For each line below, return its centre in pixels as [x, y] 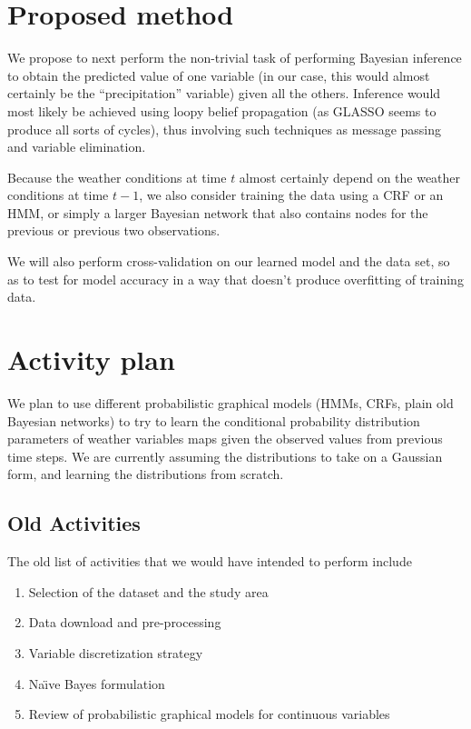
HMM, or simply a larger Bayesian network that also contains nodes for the [218, 212]
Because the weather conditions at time [117, 177]
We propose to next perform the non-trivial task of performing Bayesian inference [235, 58]
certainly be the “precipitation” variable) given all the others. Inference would [224, 93]
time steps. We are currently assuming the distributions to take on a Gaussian [225, 456]
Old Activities [74, 523]
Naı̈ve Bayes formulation [97, 683]
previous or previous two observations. [114, 230]
